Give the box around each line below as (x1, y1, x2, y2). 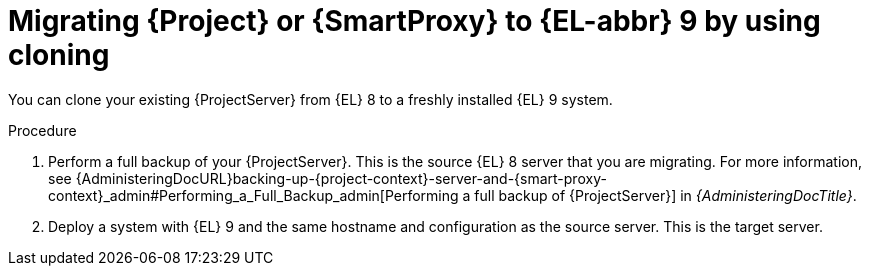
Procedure (8, 121, 77, 139)
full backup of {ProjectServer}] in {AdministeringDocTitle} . (474, 186, 857, 204)
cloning (8, 38, 110, 72)
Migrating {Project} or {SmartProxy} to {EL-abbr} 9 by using (8, 4, 821, 38)
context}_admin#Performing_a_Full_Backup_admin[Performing (48, 186, 459, 204)
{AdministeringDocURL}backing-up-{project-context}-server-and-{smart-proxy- (75, 169, 607, 187)
